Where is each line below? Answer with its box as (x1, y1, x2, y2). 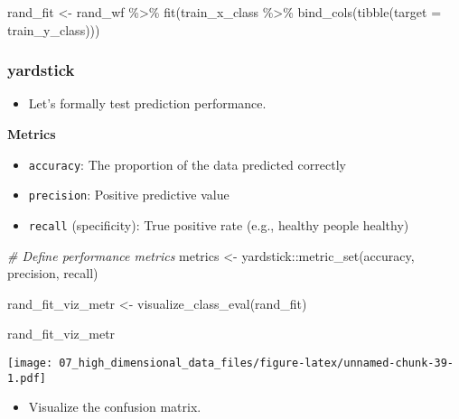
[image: (7, 356, 53, 369)
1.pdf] (7, 371, 46, 385)
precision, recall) (7, 264, 98, 283)
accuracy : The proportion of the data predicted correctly (28, 154, 346, 173)
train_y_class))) (7, 20, 100, 39)
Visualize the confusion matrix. (28, 397, 201, 416)
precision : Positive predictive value (28, 185, 229, 204)
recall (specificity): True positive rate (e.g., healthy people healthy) (28, 215, 409, 234)
